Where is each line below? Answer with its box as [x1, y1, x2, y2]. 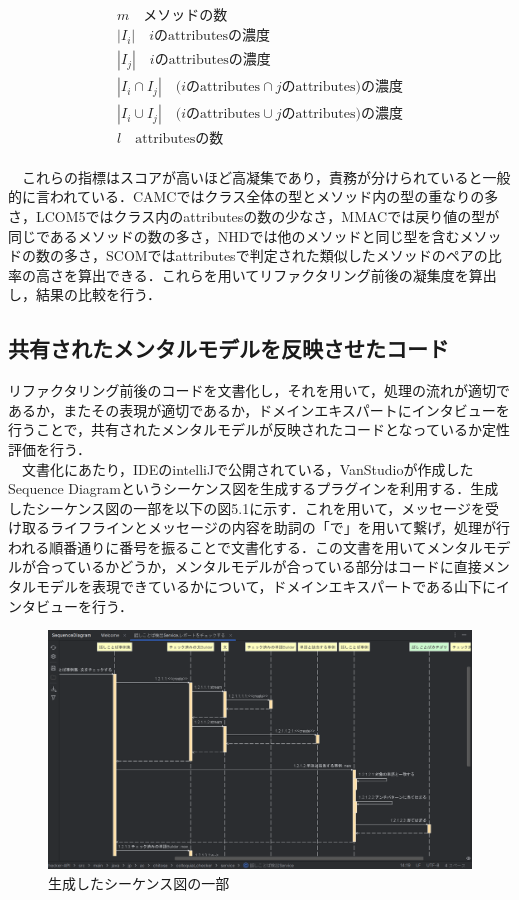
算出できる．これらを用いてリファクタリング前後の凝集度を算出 [77, 264, 497, 285]
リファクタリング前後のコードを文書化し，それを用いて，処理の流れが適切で [8, 380, 511, 401]
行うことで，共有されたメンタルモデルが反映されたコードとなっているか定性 [8, 419, 510, 440]
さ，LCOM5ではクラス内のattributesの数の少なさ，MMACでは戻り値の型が [8, 205, 500, 226]
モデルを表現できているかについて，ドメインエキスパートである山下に [35, 576, 497, 597]
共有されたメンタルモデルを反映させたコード [8, 333, 449, 364]
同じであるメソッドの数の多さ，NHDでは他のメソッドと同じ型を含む [8, 225, 460, 246]
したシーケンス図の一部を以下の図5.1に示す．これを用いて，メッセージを [8, 497, 485, 518]
